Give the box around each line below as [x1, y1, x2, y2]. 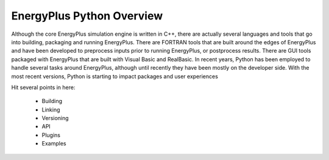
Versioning [41, 115, 69, 122]
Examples [41, 140, 66, 147]
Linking [41, 106, 60, 113]
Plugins [41, 131, 61, 139]
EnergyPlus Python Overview [11, 9, 163, 22]
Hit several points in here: [11, 84, 76, 91]
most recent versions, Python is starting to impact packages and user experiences [11, 73, 219, 80]
